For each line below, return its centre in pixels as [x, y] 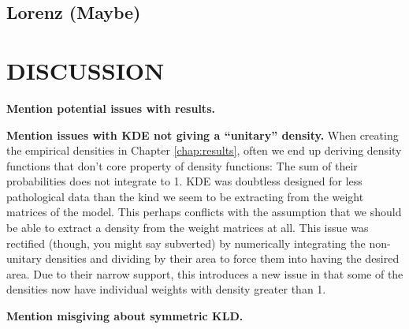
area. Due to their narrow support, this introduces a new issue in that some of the [205, 273]
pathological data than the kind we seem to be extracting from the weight [185, 196]
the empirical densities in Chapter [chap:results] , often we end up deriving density [204, 150]
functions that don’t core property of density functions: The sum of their [182, 165]
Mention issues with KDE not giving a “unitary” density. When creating [203, 135]
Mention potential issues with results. [111, 108]
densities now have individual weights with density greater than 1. [166, 289]
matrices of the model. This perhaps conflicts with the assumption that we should [204, 212]
